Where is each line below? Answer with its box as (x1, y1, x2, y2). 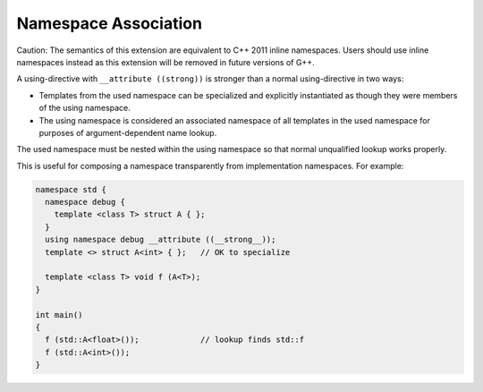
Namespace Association (16, 13, 203, 33)
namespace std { (35, 184, 107, 194)
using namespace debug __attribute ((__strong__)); (45, 234, 276, 245)
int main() (35, 310, 83, 320)
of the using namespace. (38, 103, 131, 114)
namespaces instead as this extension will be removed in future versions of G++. (16, 56, 315, 67)
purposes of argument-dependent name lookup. (38, 127, 217, 138)
